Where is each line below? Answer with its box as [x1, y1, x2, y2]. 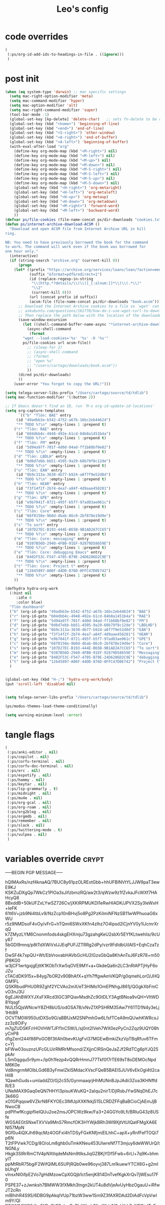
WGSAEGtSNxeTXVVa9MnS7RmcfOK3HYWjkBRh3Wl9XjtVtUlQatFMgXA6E [5, 1119, 157, 1125]
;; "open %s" [27, 359, 54, 364]
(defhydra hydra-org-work [5, 586, 58, 591]
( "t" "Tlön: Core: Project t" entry [14, 564, 89, 569]
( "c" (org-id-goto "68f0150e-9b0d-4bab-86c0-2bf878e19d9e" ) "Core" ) [9, 641, 153, 646]
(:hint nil [9, 591, 32, 596]
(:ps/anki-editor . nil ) [7, 750, 58, 755]
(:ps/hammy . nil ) [7, 777, 45, 782]
